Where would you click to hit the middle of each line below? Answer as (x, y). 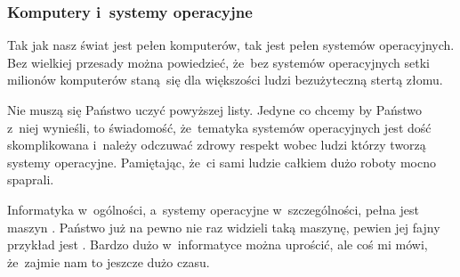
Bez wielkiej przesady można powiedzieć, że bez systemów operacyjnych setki (218, 62)
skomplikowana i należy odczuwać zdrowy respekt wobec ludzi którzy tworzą (217, 145)
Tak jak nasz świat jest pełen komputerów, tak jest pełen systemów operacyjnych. (231, 45)
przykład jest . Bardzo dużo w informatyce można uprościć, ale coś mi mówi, (218, 244)
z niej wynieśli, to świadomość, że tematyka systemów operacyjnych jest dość (219, 127)
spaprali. (31, 179)
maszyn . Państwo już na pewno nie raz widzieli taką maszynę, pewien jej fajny (224, 227)
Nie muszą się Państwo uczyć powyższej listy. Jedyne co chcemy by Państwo (215, 110)
